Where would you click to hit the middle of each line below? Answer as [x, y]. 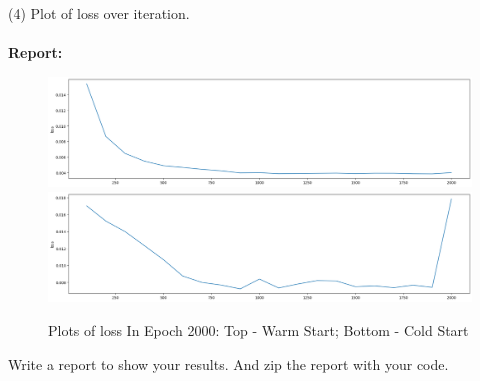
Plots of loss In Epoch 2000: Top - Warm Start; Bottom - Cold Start [258, 330]
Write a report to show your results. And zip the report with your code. [228, 363]
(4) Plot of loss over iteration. [99, 13]
